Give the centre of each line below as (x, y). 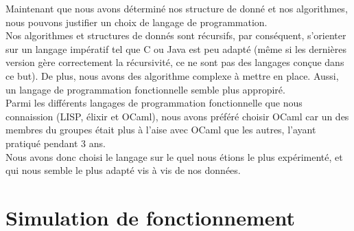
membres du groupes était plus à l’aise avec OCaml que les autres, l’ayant (161, 130)
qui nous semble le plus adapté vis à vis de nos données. (123, 170)
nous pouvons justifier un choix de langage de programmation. (137, 22)
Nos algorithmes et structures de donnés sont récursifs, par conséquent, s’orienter (176, 35)
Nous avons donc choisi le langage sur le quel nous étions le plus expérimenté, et (174, 156)
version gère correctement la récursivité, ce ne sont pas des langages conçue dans (175, 62)
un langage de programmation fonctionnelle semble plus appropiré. (145, 89)
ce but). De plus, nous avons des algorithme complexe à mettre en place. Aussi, (172, 75)
